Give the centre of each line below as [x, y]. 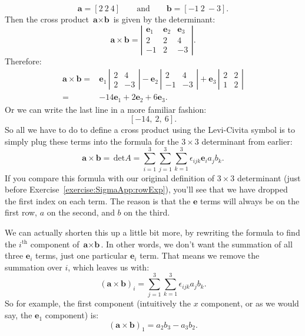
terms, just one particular [82, 255]
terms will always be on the [250, 200]
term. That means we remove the [200, 255]
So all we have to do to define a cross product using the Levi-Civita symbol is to [150, 130]
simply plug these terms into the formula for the [92, 141]
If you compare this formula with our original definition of [110, 177]
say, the [19, 315]
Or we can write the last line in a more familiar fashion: [106, 109]
